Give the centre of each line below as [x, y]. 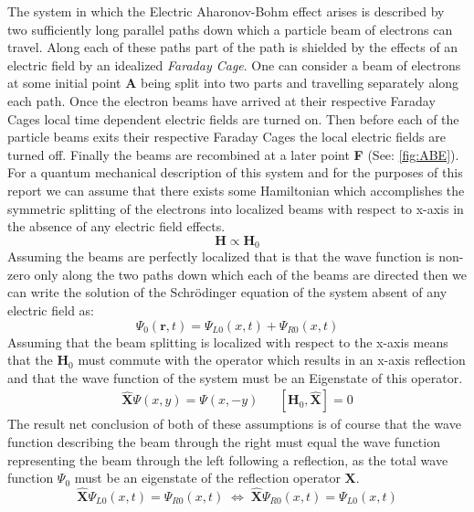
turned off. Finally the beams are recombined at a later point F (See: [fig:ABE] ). [233, 154]
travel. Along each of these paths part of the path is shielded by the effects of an [233, 47]
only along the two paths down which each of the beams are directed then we [251, 274]
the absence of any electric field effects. [116, 226]
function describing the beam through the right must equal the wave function [224, 441]
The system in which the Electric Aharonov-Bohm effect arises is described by [226, 11]
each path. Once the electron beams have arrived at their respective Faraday [221, 100]
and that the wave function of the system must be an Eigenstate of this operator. [235, 377]
